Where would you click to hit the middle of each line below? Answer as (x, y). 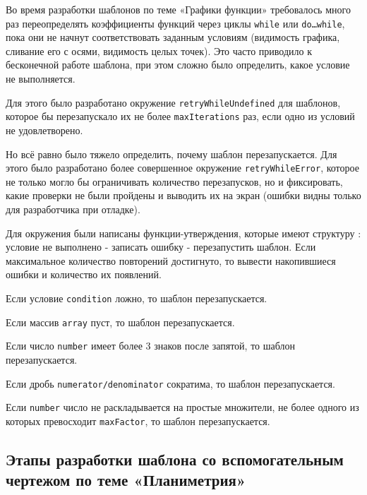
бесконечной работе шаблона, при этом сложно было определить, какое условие (178, 65)
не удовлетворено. (44, 130)
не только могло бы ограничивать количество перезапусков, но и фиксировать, (174, 181)
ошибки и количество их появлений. (84, 274)
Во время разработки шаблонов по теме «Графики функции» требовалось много (178, 9)
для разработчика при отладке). (73, 209)
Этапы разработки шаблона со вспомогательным (175, 459)
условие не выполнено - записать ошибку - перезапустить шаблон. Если (161, 247)
